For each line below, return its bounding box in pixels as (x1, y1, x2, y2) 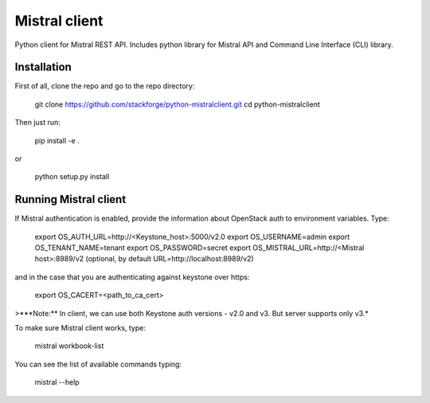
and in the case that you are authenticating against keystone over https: (14, 272, 250, 282)
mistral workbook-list (34, 341, 104, 350)
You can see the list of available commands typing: (14, 359, 182, 369)
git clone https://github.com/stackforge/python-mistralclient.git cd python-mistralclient (34, 100, 320, 109)
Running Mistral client (14, 193, 127, 206)
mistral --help (34, 378, 80, 387)
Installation (14, 61, 72, 74)
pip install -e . (34, 135, 80, 145)
